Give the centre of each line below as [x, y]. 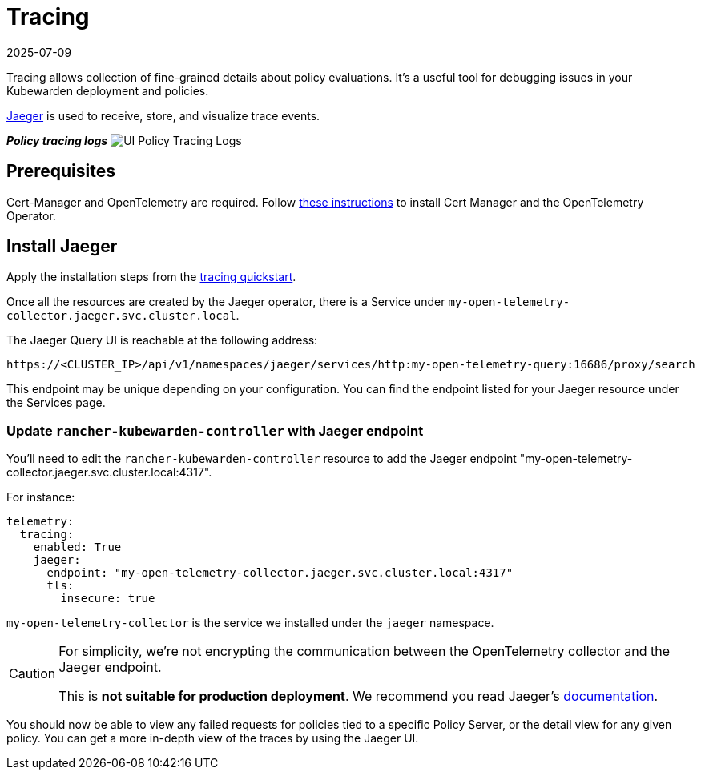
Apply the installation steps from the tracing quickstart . [151, 277]
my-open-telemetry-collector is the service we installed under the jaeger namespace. [250, 623]
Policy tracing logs [57, 140]
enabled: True [77, 547]
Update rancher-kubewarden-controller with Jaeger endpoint [215, 430]
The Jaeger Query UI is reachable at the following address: [162, 340]
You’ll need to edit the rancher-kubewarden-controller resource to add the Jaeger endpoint [262, 459]
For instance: [41, 497]
